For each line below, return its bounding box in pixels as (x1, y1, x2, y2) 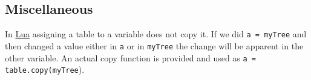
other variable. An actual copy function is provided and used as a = (5, 51, 257, 64)
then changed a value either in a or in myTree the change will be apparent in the (5, 39, 304, 52)
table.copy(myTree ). (5, 63, 85, 76)
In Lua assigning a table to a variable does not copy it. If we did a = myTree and (5, 28, 307, 40)
